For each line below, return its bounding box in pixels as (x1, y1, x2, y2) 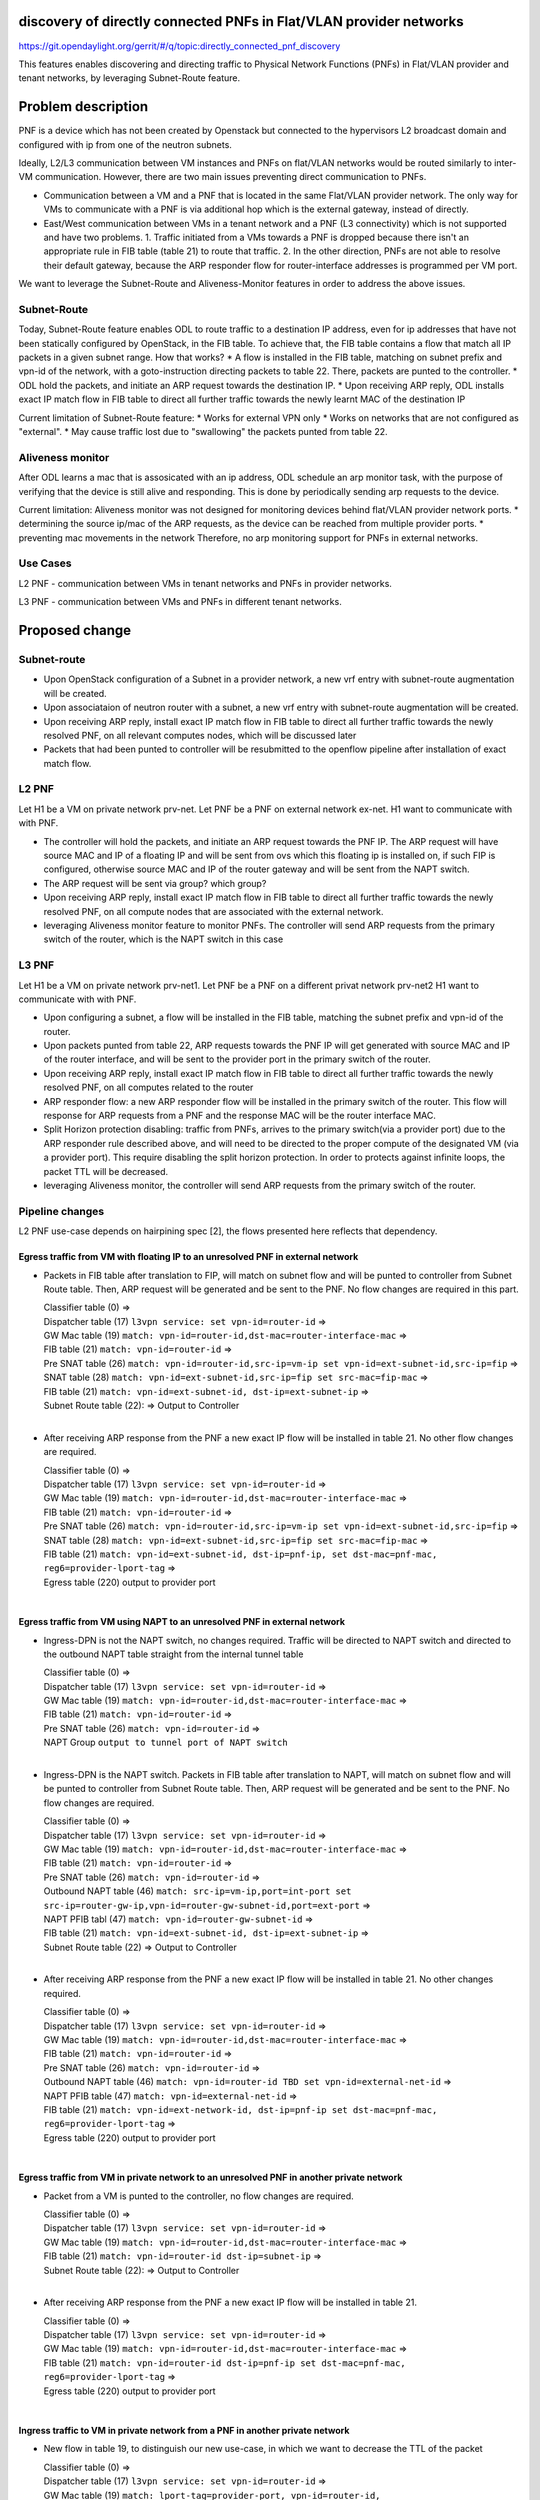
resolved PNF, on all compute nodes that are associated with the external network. (43, 905, 384, 917)
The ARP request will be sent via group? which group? (43, 877, 267, 889)
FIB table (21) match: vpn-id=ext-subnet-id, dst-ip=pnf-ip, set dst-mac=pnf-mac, (43, 1548, 438, 1560)
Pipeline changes (18, 1204, 105, 1218)
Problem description (18, 98, 149, 115)
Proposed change (18, 622, 132, 639)
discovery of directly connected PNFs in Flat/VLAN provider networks (18, 13, 464, 30)
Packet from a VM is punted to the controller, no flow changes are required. (43, 2190, 354, 2202)
